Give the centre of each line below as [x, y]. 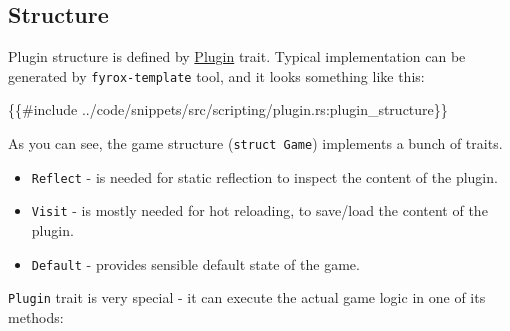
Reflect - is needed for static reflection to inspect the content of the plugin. [264, 176]
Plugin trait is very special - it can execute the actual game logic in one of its [247, 297]
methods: [36, 316]
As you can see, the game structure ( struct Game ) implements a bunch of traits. [255, 143]
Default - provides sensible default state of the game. [195, 263]
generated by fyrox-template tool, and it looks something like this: [216, 75]
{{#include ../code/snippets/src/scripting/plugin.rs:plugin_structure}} [228, 109]
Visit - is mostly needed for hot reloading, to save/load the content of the [259, 210]
